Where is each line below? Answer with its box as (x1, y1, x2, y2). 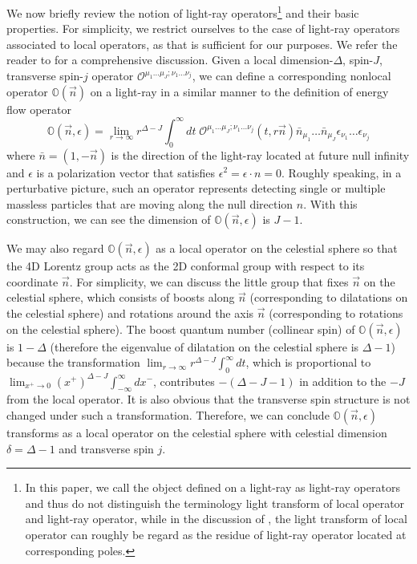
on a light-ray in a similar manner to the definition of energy (90, 83, 389, 99)
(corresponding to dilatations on (249, 289, 408, 306)
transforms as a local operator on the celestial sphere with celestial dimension (6, 424, 387, 440)
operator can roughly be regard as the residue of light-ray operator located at (25, 525, 407, 542)
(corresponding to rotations (269, 305, 403, 322)
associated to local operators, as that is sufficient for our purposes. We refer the (6, 35, 398, 52)
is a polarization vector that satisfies (36, 164, 216, 181)
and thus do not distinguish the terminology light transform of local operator (25, 494, 405, 511)
